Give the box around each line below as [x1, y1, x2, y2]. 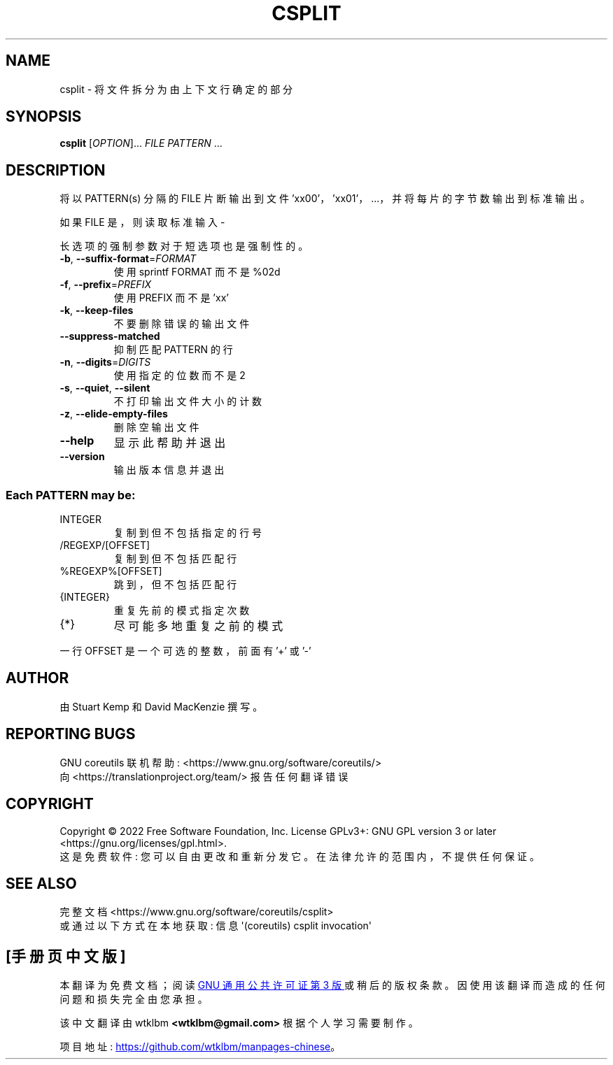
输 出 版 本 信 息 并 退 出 [113, 464, 225, 476]
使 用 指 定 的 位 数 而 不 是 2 [113, 369, 246, 382]
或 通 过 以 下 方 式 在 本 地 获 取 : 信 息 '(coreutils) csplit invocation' [59, 920, 372, 932]
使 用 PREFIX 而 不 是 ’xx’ [113, 292, 229, 304]
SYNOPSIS [6, 108, 82, 126]
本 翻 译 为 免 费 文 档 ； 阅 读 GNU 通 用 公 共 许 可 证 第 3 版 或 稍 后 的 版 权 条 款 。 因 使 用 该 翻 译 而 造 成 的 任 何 [59, 979, 605, 992]
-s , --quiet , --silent [59, 382, 150, 394]
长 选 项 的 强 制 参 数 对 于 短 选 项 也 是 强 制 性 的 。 [59, 240, 309, 252]
